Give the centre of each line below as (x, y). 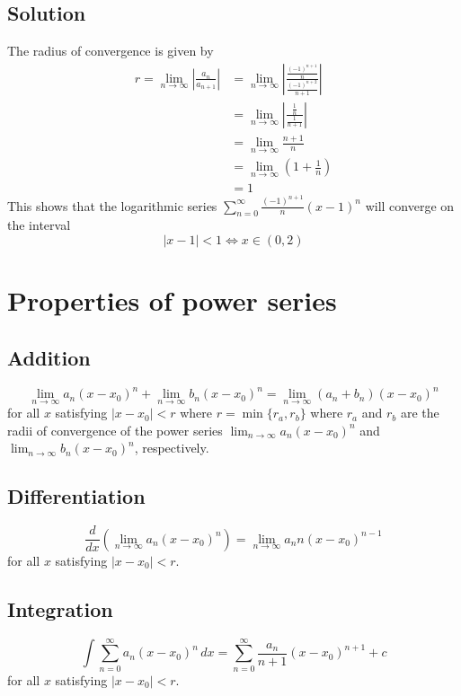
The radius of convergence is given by (111, 51)
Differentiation (76, 496)
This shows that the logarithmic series (112, 205)
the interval (39, 225)
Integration (60, 608)
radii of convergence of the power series (115, 430)
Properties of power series (172, 300)
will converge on (410, 205)
